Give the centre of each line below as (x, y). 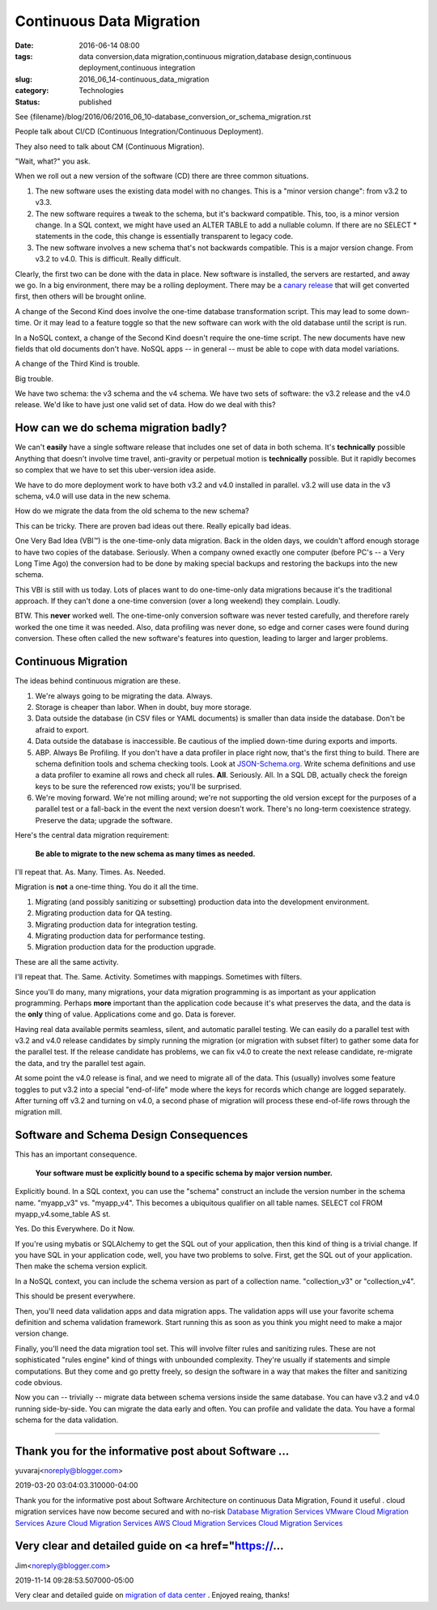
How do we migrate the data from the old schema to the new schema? (132, 511)
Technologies (102, 91)
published (95, 102)
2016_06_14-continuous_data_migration (144, 79)
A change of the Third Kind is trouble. (78, 363)
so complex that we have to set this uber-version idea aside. (115, 470)
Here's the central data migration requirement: (92, 835)
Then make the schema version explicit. (81, 1266)
